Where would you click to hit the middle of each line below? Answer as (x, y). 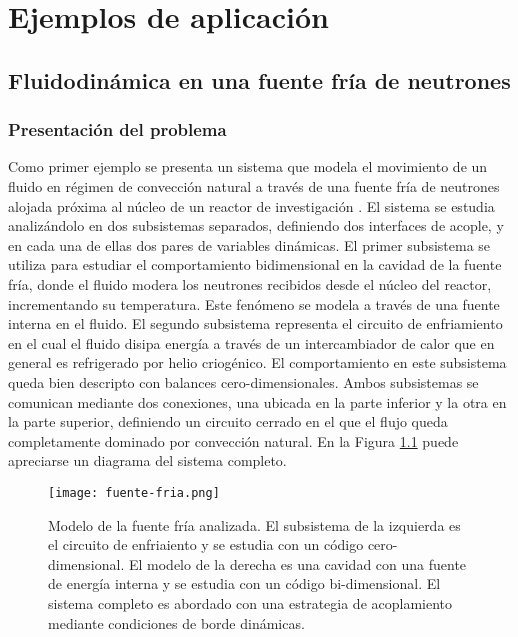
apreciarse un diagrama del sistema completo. (147, 460)
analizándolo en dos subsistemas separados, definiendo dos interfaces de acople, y (256, 225)
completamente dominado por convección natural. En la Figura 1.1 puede (233, 440)
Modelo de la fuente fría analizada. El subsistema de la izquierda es (254, 524)
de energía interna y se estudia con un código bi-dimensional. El (244, 583)
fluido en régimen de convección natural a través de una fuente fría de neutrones (254, 185)
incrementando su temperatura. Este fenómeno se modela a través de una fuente (254, 303)
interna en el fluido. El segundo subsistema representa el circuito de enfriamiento (255, 323)
